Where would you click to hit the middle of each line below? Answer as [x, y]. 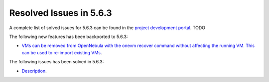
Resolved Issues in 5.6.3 [61, 13]
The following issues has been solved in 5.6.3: [57, 62]
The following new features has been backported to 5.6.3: [68, 37]
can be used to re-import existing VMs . [62, 52]
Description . [34, 71]
